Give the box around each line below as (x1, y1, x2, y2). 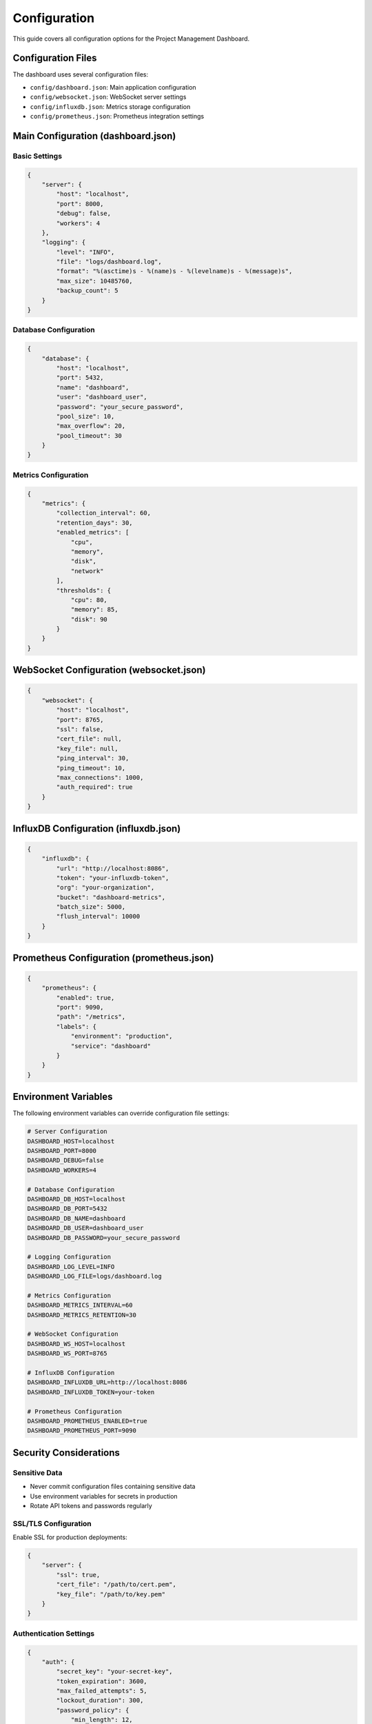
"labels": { (56, 1023, 96, 1030)
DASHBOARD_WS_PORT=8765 (27, 1350, 108, 1358)
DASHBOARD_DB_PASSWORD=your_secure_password (27, 1234, 180, 1241)
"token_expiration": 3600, (56, 1677, 147, 1685)
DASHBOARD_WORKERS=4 (27, 1166, 96, 1174)
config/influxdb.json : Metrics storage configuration (30, 102, 191, 110)
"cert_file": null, (56, 735, 122, 743)
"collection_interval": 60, (56, 509, 152, 517)
